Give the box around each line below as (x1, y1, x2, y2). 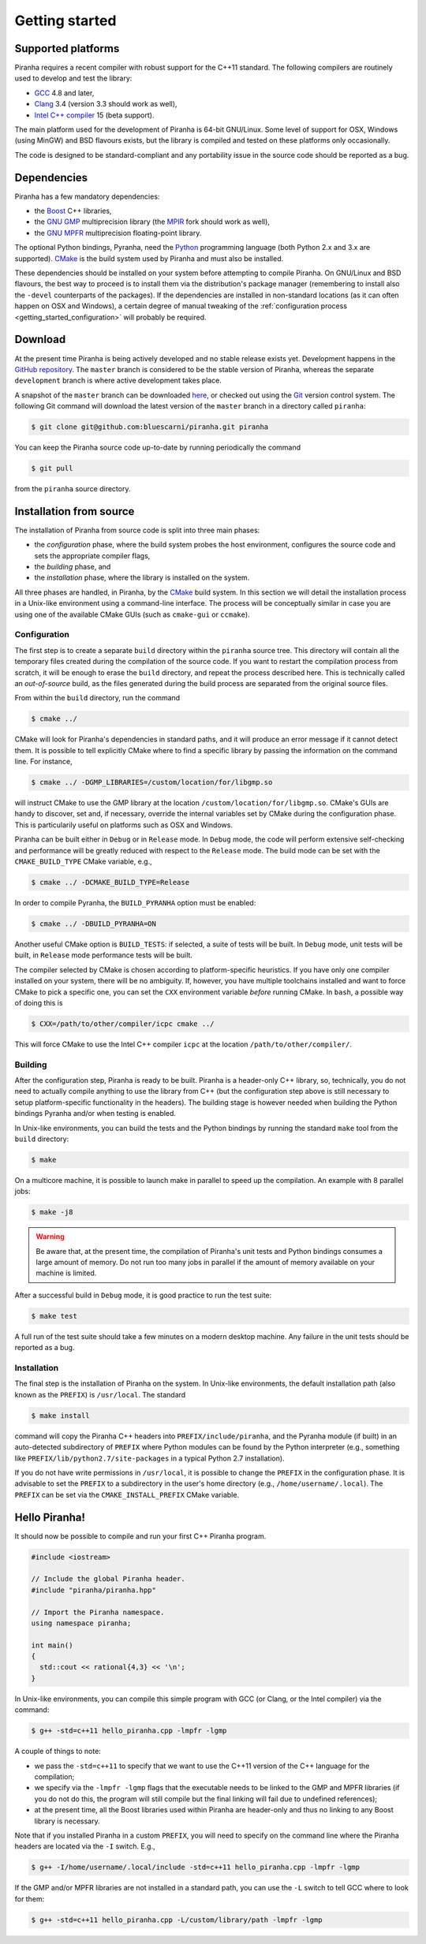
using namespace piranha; (31, 1618, 132, 1628)
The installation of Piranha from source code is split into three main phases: (14, 525, 260, 535)
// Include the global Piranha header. (31, 1574, 185, 1584)
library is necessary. (34, 1816, 100, 1826)
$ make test (31, 1312, 78, 1320)
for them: (14, 1894, 45, 1904)
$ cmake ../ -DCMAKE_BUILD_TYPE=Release (31, 878, 189, 887)
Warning (35, 1232, 65, 1241)
